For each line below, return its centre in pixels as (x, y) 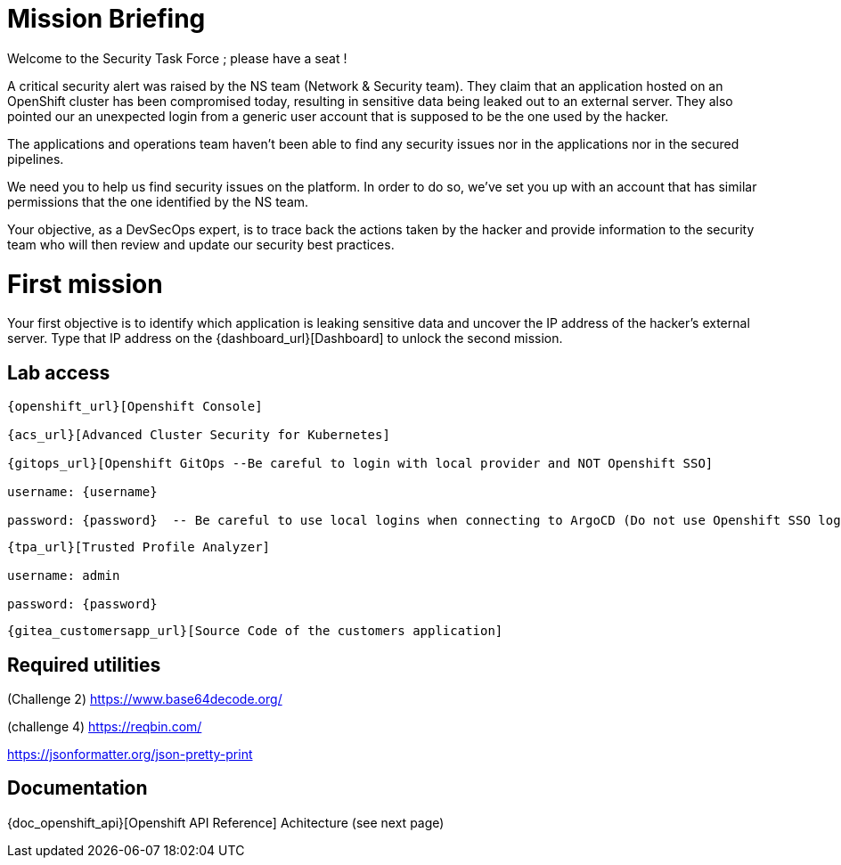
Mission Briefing (106, 19)
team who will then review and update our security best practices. (201, 244)
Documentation (78, 788)
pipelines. (36, 159)
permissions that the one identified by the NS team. (158, 201)
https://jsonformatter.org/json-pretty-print (130, 754)
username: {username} (82, 492)
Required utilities (84, 665)
